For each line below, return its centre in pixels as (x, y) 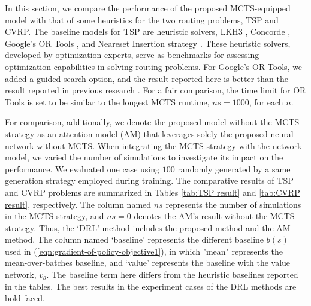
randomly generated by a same (234, 169)
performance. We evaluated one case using (82, 169)
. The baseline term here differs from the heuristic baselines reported (172, 275)
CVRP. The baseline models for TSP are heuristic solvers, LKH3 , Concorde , (148, 31)
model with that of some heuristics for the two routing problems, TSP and (142, 19)
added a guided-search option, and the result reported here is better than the (147, 78)
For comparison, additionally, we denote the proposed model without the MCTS (152, 122)
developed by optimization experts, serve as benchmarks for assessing (132, 55)
